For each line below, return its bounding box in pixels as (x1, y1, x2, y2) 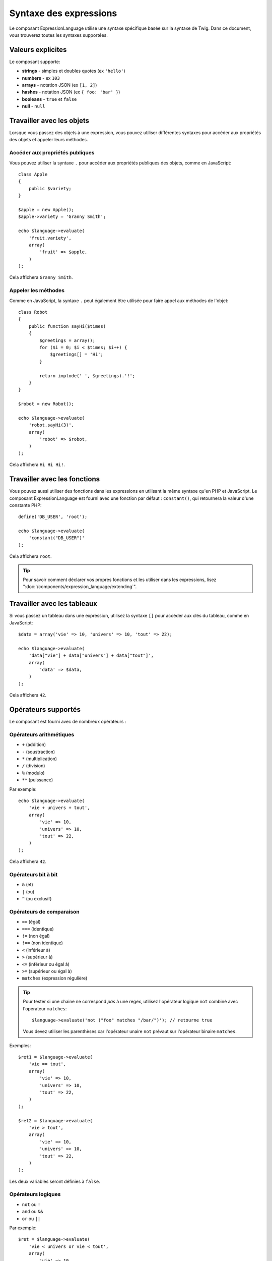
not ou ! (22, 1201, 41, 1208)
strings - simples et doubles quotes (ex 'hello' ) (22, 68, 125, 74)
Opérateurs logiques (9, 1191, 61, 1198)
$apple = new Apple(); (18, 207, 75, 212)
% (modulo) (22, 770, 45, 776)
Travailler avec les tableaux (9, 599, 98, 608)
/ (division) (22, 763, 45, 769)
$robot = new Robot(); (18, 401, 75, 407)
